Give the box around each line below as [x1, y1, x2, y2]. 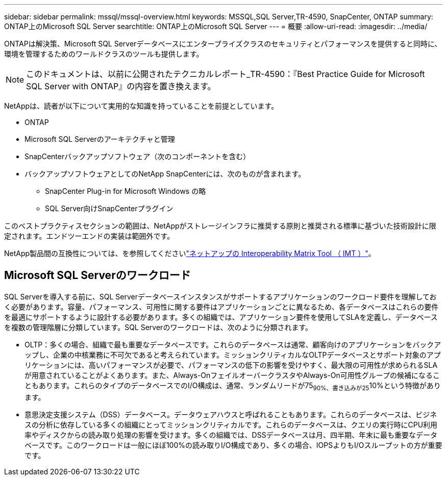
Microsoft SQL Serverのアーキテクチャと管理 [24, 135, 175, 143]
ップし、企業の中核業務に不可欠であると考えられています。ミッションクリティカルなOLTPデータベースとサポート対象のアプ [24, 350, 441, 359]
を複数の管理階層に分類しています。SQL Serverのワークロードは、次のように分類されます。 [4, 322, 312, 332]
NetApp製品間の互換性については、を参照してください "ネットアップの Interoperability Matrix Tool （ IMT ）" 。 [4, 249, 376, 258]
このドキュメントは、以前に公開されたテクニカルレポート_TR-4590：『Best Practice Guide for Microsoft [26, 69, 425, 79]
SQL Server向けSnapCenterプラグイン [45, 204, 173, 213]
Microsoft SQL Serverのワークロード [4, 269, 191, 282]
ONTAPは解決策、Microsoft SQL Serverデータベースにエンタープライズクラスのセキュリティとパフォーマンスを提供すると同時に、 [4, 39, 442, 48]
